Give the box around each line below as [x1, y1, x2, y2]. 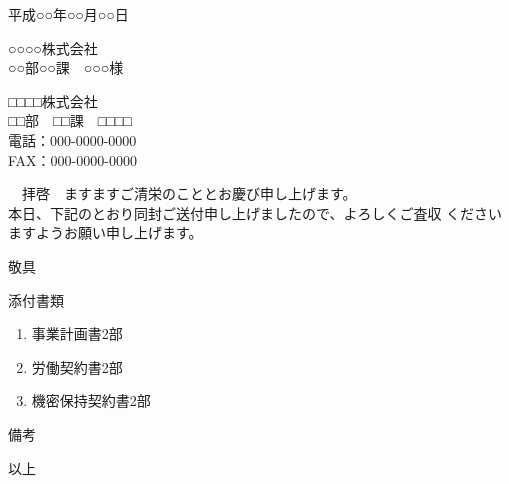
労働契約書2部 [31, 356, 123, 377]
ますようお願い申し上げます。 [8, 222, 203, 243]
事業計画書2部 [31, 323, 123, 344]
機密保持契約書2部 [31, 390, 151, 411]
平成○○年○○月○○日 [8, 4, 129, 24]
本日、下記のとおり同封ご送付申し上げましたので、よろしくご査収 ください [8, 202, 503, 223]
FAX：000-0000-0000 [8, 149, 137, 170]
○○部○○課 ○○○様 [8, 57, 124, 78]
